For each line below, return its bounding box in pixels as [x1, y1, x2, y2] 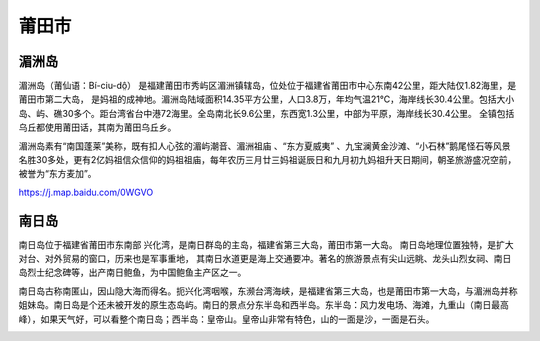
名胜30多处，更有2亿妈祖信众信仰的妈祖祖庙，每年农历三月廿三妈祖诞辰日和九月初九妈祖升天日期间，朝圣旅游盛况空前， [18, 154, 517, 166]
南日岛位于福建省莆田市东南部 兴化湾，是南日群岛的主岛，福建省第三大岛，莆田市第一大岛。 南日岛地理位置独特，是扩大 [18, 238, 514, 250]
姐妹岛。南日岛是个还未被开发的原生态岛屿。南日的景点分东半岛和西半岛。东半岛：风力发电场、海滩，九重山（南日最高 [18, 299, 509, 311]
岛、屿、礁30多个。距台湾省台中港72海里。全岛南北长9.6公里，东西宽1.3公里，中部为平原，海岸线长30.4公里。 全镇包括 [18, 107, 515, 119]
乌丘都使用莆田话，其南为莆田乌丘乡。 [18, 121, 177, 134]
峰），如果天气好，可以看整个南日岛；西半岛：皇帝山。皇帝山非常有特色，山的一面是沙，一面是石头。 [18, 313, 435, 325]
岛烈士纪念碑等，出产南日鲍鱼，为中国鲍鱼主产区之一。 [18, 266, 247, 279]
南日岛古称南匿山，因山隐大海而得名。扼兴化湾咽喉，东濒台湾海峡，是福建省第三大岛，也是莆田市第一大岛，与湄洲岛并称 [18, 285, 518, 297]
